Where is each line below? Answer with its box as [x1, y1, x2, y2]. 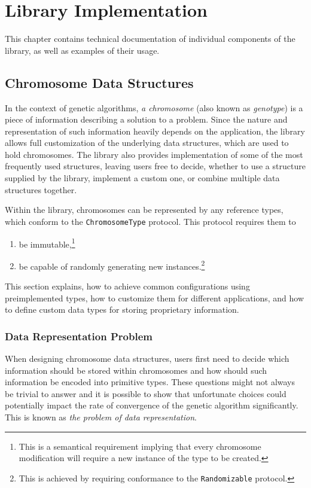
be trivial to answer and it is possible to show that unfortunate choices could [5, 387, 286, 399]
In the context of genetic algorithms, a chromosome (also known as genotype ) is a [5, 101, 303, 114]
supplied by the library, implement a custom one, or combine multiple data [5, 172, 280, 184]
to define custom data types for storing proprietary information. [5, 303, 239, 316]
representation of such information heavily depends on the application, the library [5, 124, 305, 137]
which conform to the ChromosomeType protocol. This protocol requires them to [5, 215, 296, 227]
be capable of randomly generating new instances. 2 [19, 258, 205, 272]
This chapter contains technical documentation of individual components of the [5, 32, 295, 45]
